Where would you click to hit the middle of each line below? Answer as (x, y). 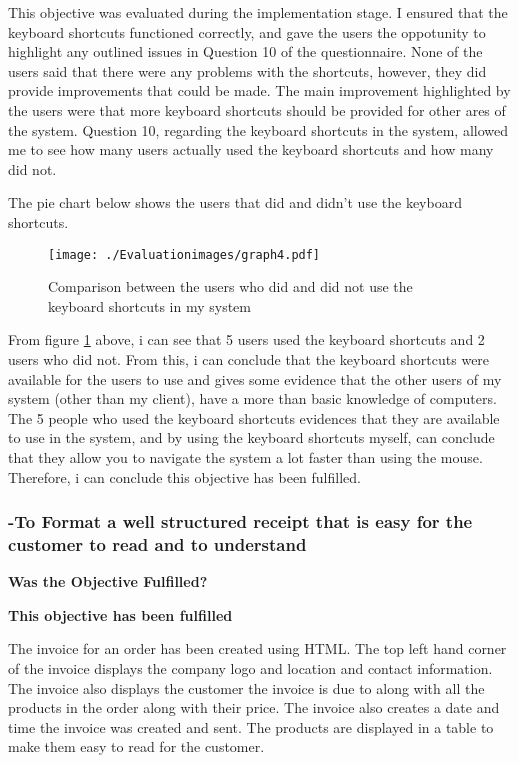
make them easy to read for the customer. (136, 746)
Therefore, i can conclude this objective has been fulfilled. (184, 476)
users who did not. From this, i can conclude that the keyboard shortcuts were (249, 358)
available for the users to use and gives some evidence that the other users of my (255, 378)
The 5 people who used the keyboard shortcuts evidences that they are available (254, 417)
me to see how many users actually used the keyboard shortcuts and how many (251, 149)
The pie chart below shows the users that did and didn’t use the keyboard (235, 202)
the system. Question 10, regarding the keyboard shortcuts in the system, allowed (258, 129)
